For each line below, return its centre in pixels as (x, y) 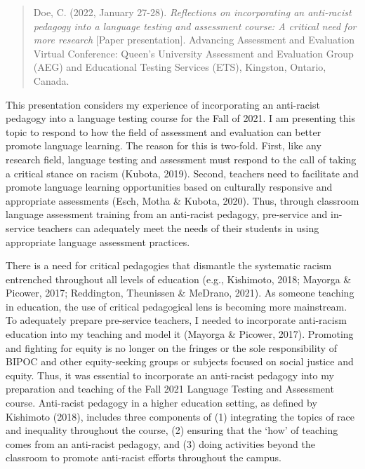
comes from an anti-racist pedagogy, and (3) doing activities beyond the (160, 443)
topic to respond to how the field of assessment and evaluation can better (164, 131)
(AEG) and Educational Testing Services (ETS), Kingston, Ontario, (180, 67)
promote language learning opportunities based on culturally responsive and (169, 187)
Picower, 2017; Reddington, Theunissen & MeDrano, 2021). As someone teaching (180, 293)
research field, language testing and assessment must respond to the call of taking (181, 159)
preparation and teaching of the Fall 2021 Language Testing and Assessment (170, 389)
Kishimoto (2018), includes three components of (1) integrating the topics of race (180, 416)
